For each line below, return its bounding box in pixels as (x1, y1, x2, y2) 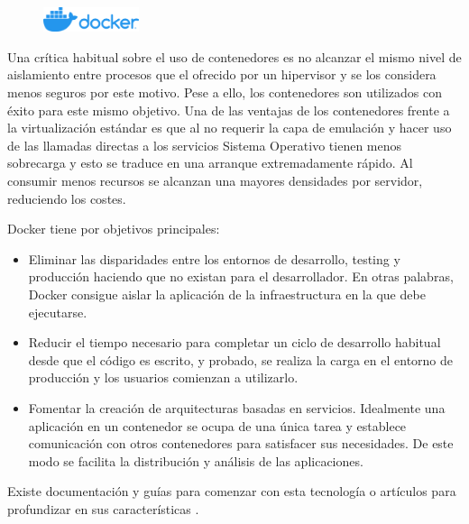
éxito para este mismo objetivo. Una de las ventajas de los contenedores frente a (7, 100, 450, 119)
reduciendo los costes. (7, 188, 126, 207)
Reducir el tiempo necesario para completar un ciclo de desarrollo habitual (28, 333, 441, 352)
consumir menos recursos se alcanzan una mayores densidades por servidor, (7, 170, 423, 189)
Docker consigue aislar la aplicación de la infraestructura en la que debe (28, 284, 426, 303)
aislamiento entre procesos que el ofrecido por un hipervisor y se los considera (7, 65, 437, 84)
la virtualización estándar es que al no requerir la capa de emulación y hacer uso (7, 118, 452, 137)
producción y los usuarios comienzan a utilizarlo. (28, 368, 299, 387)
